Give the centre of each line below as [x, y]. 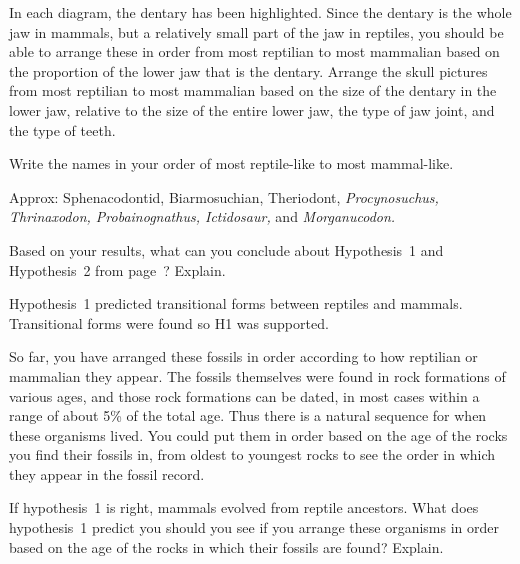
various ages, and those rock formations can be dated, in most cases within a [244, 395]
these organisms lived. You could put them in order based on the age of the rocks [258, 434]
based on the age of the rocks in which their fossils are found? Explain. [226, 546]
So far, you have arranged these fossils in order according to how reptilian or [243, 356]
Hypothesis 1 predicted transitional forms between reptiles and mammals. [236, 303]
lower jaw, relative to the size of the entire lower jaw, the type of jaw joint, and [252, 109]
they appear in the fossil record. [107, 473]
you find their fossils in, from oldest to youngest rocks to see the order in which [252, 454]
